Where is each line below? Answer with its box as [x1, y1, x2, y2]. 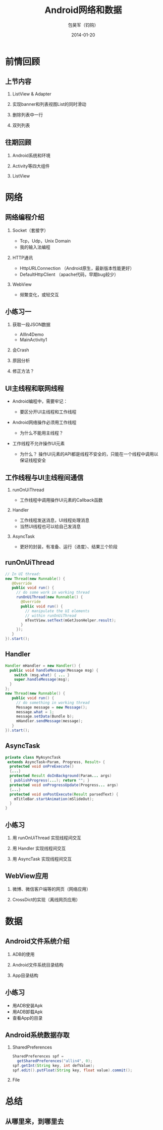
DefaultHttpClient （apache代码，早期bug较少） [19, 271, 119, 277]
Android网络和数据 [44, 4, 122, 16]
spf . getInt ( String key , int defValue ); [12, 1063, 95, 1068]
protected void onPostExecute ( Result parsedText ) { [9, 791, 119, 797]
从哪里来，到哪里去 [5, 1117, 64, 1126]
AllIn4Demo [19, 332, 44, 338]
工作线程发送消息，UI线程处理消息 [19, 518, 90, 523]
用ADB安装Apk [12, 1002, 43, 1008]
